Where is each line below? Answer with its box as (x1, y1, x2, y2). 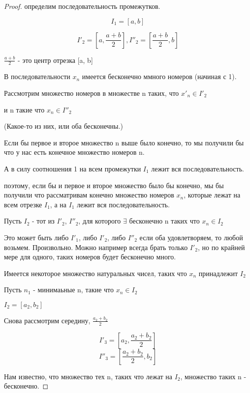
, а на (50, 199, 66, 209)
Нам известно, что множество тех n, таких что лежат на (4, 371, 172, 381)
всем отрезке (4, 199, 42, 209)
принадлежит (198, 268, 238, 278)
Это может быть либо (4, 232, 69, 242)
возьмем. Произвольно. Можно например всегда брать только (4, 242, 188, 252)
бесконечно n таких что (129, 216, 200, 226)
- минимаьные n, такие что (33, 284, 114, 295)
